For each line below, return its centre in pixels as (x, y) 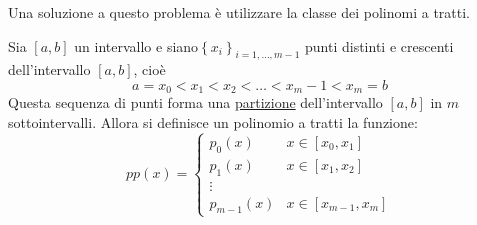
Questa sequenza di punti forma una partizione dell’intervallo (195, 102)
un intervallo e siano (136, 45)
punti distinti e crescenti (379, 45)
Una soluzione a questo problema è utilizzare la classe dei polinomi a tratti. (239, 12)
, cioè (149, 69)
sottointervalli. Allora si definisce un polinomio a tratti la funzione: (213, 122)
